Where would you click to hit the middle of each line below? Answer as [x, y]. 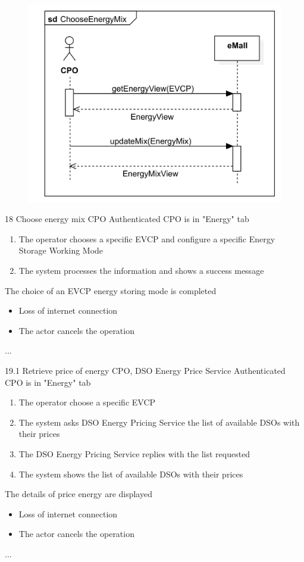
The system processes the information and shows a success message [141, 271]
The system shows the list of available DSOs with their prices [131, 474]
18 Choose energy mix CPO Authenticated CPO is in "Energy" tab [127, 219]
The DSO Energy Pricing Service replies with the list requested [134, 453]
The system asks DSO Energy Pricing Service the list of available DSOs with [159, 422]
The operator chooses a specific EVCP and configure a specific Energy [147, 238]
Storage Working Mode [61, 250]
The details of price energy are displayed [79, 494]
